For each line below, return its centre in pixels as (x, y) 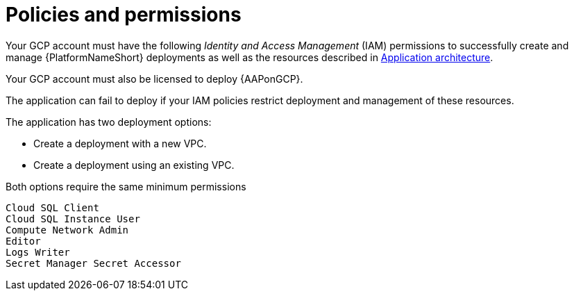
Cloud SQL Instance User (73, 219)
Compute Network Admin (67, 230)
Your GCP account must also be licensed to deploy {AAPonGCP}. (154, 79)
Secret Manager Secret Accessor (93, 263)
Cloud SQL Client (52, 207)
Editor (23, 241)
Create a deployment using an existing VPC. (134, 165)
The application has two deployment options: (109, 122)
